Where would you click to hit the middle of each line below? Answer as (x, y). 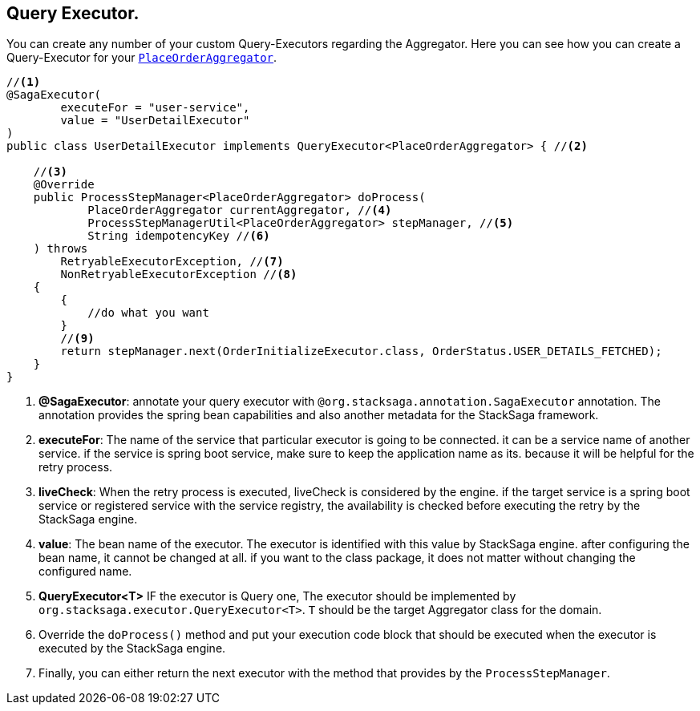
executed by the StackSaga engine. (132, 648)
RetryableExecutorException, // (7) (172, 262)
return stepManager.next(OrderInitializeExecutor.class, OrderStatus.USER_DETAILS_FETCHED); (361, 351)
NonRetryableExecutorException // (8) (179, 275)
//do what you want (148, 313)
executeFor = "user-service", (155, 108)
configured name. (85, 572)
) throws (61, 249)
